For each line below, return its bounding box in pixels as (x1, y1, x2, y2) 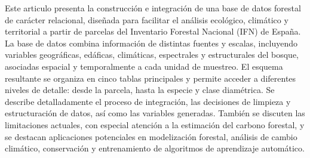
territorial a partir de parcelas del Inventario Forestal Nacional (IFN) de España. (5, 25, 301, 38)
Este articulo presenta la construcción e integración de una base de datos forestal (5, 2, 301, 14)
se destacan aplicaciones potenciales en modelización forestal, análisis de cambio (5, 130, 297, 142)
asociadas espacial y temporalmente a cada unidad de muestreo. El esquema (5, 60, 283, 72)
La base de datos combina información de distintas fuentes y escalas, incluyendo (5, 36, 297, 49)
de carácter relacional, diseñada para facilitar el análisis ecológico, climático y (5, 13, 288, 26)
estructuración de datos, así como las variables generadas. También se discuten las (5, 107, 305, 119)
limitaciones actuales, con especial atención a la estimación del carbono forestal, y (5, 118, 305, 131)
